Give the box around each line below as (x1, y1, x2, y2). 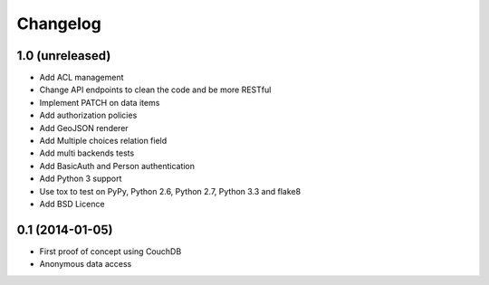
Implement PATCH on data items (39, 97, 160, 108)
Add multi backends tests (39, 147, 135, 158)
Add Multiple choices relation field (39, 136, 168, 147)
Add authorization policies (39, 109, 138, 121)
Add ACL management (39, 72, 124, 83)
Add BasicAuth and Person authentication (39, 160, 195, 171)
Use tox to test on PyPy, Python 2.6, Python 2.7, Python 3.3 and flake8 (39, 185, 302, 196)
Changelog (16, 14, 101, 33)
